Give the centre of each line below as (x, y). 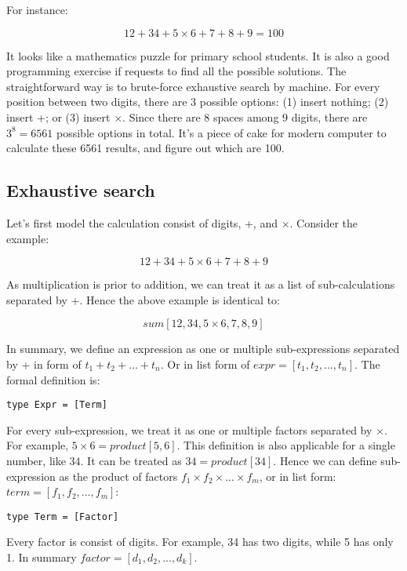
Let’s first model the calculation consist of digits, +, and (142, 222)
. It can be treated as (131, 460)
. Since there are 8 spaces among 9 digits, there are (245, 116)
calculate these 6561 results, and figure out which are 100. (145, 148)
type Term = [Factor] (63, 516)
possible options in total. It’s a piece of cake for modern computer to (222, 132)
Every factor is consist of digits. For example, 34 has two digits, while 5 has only (200, 542)
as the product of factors (118, 476)
